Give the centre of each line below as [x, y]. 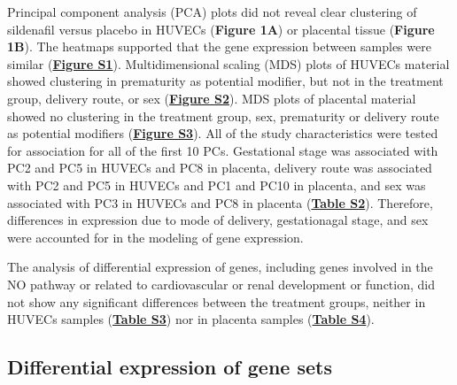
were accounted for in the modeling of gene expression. [155, 237]
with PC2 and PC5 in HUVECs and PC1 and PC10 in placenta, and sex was [217, 185]
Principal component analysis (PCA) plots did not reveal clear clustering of [212, 12]
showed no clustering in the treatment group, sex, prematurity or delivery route [223, 115]
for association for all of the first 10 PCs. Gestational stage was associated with [223, 150]
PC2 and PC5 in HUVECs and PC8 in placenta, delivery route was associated [220, 168]
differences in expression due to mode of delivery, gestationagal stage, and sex [218, 220]
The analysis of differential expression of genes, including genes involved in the [220, 267]
